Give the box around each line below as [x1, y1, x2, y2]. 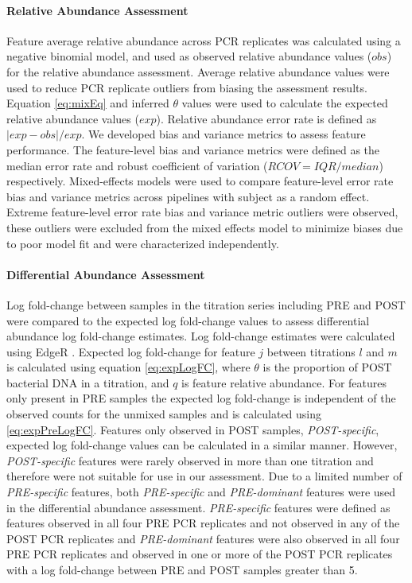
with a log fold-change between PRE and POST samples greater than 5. [6, 562, 358, 577]
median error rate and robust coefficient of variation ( [6, 157, 268, 173]
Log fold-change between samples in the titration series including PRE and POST [6, 296, 406, 313]
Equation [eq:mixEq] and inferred [6, 95, 169, 111]
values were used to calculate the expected [181, 95, 388, 111]
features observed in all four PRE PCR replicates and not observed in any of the [6, 515, 400, 531]
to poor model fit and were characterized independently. [6, 235, 279, 251]
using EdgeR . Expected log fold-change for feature [6, 343, 255, 360]
